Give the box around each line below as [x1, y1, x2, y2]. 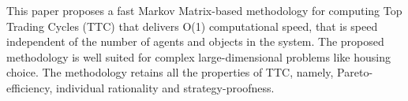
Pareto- [337, 64, 373, 80]
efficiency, [6, 79, 53, 95]
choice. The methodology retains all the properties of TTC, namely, [6, 64, 334, 80]
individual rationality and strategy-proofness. [55, 79, 275, 95]
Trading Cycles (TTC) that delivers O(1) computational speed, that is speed [6, 17, 378, 34]
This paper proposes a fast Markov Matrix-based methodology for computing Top [6, 2, 402, 18]
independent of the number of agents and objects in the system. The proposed [6, 33, 384, 50]
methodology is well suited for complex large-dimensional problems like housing [6, 48, 391, 65]
